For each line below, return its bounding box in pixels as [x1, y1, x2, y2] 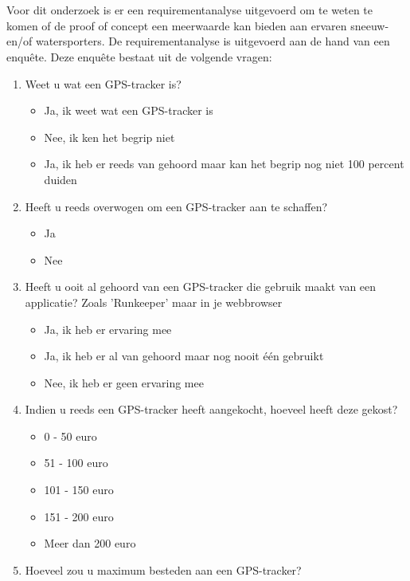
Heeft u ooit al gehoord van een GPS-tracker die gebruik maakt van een [25, 278, 377, 295]
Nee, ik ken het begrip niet [44, 128, 175, 145]
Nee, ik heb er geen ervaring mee [44, 374, 204, 391]
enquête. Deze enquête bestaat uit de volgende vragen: [6, 48, 272, 65]
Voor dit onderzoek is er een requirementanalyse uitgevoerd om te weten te [6, 2, 373, 18]
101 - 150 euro [44, 481, 114, 498]
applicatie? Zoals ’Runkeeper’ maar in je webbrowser [25, 293, 283, 310]
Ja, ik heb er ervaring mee [44, 320, 172, 337]
